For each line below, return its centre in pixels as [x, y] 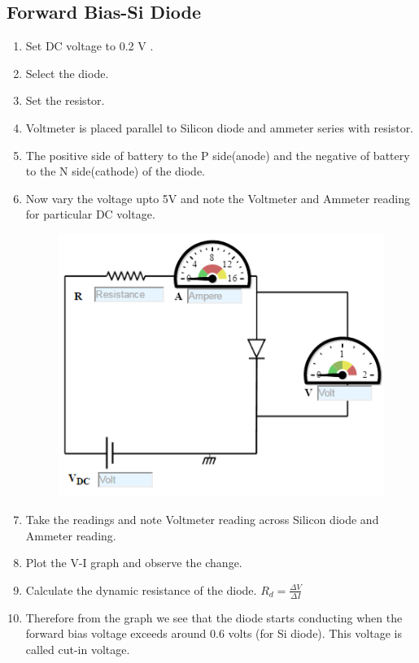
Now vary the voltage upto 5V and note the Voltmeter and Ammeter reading [218, 198]
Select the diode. [67, 73]
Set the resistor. [65, 100]
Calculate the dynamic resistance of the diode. [141, 589]
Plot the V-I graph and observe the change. [134, 563]
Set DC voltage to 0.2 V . [89, 46]
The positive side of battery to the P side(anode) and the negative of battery [218, 155]
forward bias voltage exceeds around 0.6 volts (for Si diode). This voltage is [214, 633]
